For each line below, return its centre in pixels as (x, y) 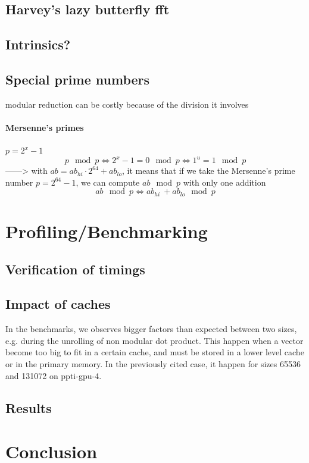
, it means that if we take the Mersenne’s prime (208, 171)
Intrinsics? (38, 44)
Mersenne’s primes (45, 127)
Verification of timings (75, 269)
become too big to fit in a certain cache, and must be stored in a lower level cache (155, 352)
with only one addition (224, 182)
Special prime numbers (78, 79)
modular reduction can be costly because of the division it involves (127, 104)
